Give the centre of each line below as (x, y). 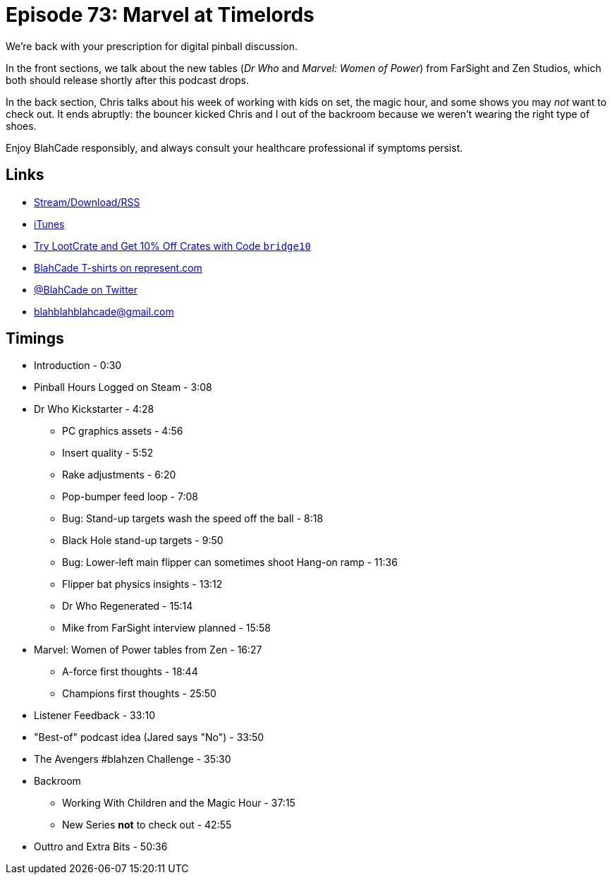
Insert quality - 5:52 (108, 453)
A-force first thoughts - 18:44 (130, 672)
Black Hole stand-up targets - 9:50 (143, 541)
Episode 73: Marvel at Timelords (160, 15)
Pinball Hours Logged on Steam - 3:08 (123, 387)
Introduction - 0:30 (78, 366)
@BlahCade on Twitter (86, 289)
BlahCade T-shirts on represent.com (118, 267)
